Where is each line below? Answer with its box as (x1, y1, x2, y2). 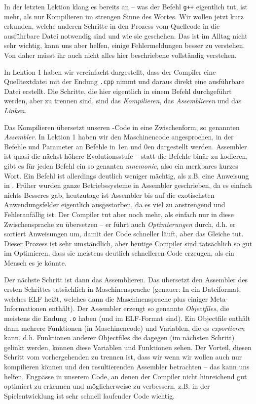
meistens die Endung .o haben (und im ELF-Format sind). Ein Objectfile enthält (4, 313, 251, 323)
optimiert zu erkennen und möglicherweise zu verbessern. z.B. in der (4, 381, 210, 391)
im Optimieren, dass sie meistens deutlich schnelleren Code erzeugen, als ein (4, 248, 234, 258)
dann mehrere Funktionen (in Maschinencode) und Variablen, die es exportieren (4, 322, 245, 333)
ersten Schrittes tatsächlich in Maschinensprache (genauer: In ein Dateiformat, (4, 284, 241, 294)
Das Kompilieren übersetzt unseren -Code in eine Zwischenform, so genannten (4, 122, 240, 132)
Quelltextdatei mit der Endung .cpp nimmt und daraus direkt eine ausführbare (4, 76, 245, 87)
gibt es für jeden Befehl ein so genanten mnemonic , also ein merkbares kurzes (4, 161, 238, 171)
